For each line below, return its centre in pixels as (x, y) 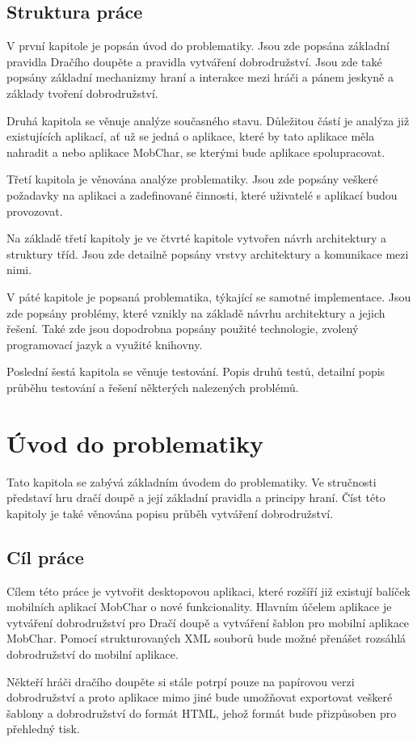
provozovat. (35, 211)
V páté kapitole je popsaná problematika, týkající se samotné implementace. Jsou (209, 296)
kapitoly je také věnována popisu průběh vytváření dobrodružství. (170, 513)
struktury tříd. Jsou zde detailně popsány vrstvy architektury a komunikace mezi (208, 253)
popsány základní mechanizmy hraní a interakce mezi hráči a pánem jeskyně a (200, 77)
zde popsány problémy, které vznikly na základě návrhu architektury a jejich (196, 312)
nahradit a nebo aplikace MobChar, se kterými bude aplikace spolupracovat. (196, 152)
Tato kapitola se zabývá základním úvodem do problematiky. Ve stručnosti (192, 481)
